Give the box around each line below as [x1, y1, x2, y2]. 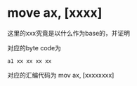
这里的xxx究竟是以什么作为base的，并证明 [7, 29, 131, 37]
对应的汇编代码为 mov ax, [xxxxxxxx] [7, 71, 115, 79]
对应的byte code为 [7, 43, 62, 52]
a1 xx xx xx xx [7, 57, 52, 64]
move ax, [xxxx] [7, 5, 103, 21]
